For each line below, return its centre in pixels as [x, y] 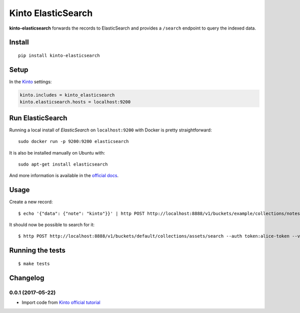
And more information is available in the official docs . [64, 176]
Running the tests [37, 251]
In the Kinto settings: [30, 82]
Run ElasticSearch [38, 118]
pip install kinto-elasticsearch [59, 55]
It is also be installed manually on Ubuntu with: [57, 152]
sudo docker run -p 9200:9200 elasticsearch [74, 141]
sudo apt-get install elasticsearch [63, 164]
